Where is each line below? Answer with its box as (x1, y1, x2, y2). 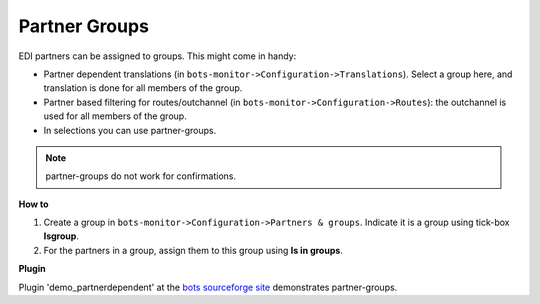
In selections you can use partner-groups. (43, 124, 217, 136)
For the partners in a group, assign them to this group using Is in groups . (43, 244, 344, 256)
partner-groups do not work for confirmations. (45, 170, 237, 182)
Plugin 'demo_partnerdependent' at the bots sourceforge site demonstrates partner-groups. (18, 281, 398, 293)
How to (18, 198, 49, 210)
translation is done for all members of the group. (43, 82, 243, 94)
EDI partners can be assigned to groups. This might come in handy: (18, 50, 297, 62)
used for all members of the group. (43, 110, 187, 122)
